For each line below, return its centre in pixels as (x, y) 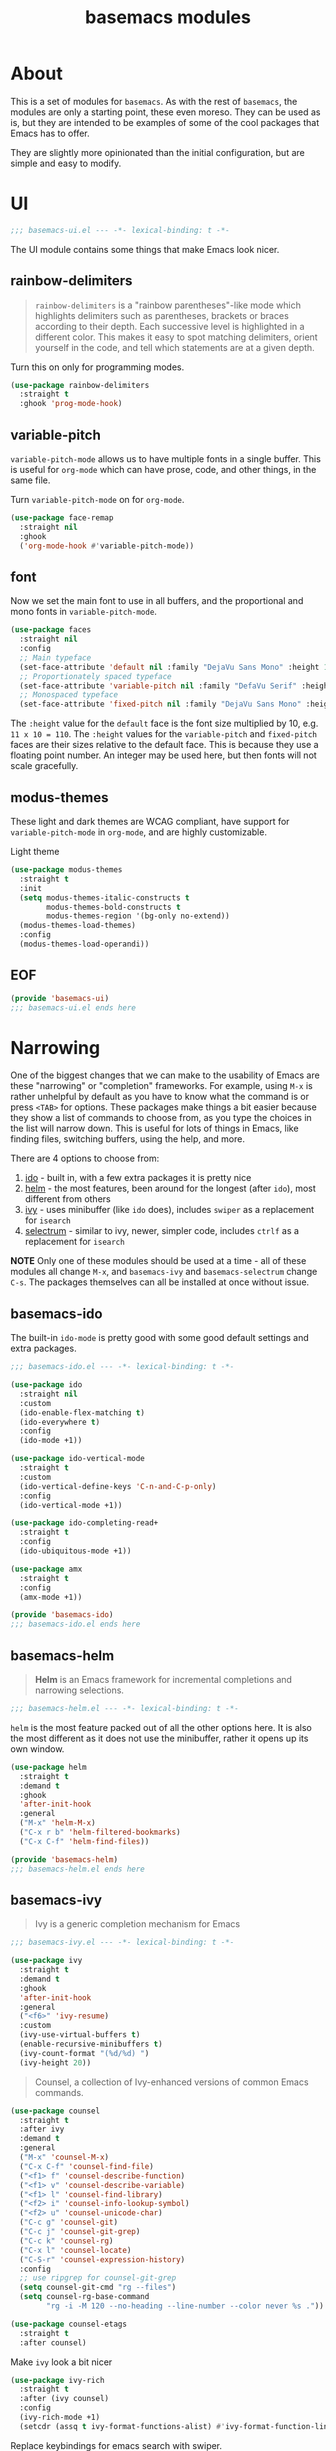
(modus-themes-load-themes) (78, 926)
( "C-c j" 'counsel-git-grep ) (80, 2232)
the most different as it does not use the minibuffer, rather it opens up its (159, 1738)
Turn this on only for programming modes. (97, 367)
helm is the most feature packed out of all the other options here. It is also (161, 1727)
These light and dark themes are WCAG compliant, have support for (150, 821)
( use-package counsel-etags (69, 2324)
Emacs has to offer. (50, 133)
